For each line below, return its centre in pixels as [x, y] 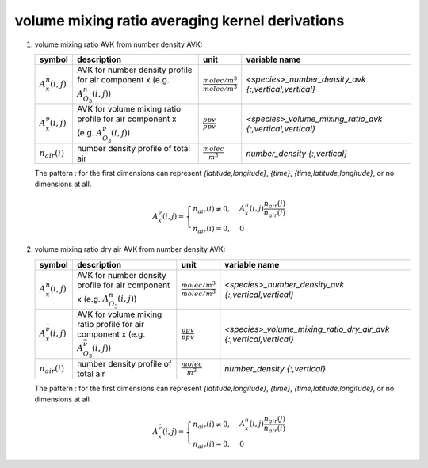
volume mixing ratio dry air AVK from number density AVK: [130, 249]
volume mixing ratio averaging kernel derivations [180, 21]
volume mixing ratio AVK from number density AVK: [118, 44]
